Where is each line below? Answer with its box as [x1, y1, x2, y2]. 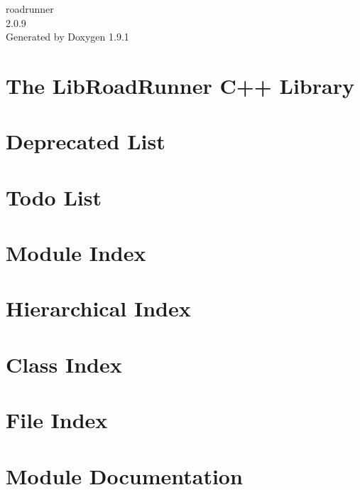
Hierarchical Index [6, 294, 191, 323]
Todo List [6, 182, 102, 211]
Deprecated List [6, 127, 165, 156]
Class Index [6, 349, 122, 378]
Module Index [6, 238, 146, 267]
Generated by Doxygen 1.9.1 [6, 29, 129, 44]
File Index [6, 405, 108, 435]
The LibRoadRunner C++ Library [6, 70, 354, 100]
